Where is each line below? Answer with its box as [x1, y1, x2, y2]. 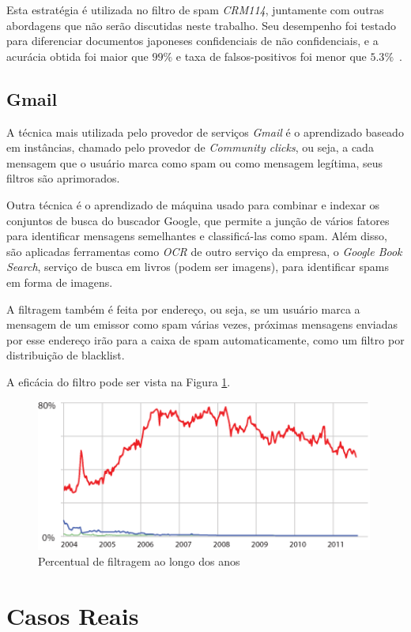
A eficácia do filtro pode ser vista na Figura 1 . [6, 373, 231, 389]
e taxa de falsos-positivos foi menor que [175, 47, 367, 64]
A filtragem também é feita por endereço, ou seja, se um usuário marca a [6, 300, 360, 317]
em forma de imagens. [6, 273, 113, 290]
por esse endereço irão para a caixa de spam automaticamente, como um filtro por [6, 331, 405, 348]
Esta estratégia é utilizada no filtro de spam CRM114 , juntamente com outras [6, 2, 384, 17]
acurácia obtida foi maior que [6, 47, 149, 64]
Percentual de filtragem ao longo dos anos [38, 553, 240, 570]
